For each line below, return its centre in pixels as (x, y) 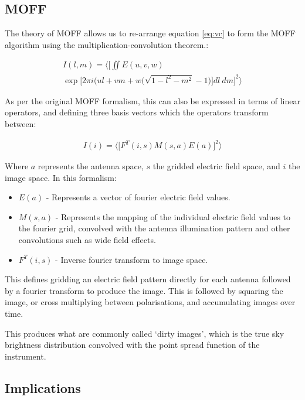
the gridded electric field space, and (216, 166)
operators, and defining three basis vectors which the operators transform (137, 112)
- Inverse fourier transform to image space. (132, 259)
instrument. (26, 356)
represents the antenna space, (91, 166)
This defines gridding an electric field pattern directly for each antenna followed (148, 279)
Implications (43, 387)
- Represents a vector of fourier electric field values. (138, 197)
